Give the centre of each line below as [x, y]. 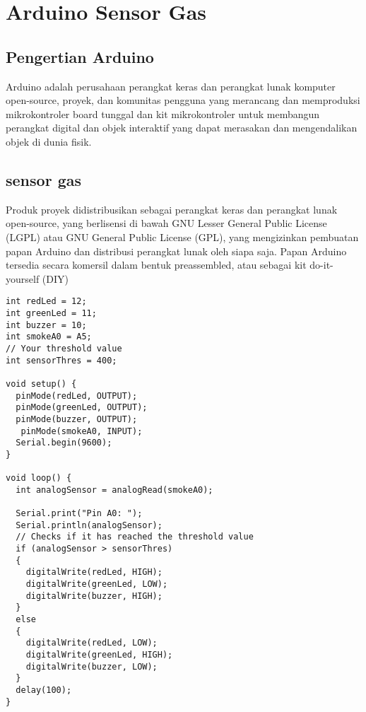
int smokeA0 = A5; [49, 337]
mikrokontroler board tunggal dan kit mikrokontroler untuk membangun [163, 113]
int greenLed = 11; [51, 313]
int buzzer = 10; [46, 325]
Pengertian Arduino [80, 56]
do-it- [321, 265]
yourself [23, 278]
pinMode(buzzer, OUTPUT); [77, 419]
